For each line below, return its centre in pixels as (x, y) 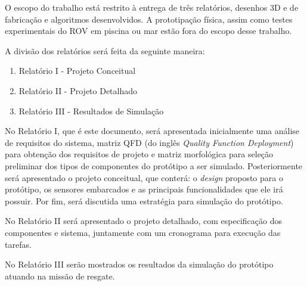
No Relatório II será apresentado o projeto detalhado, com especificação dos (143, 221)
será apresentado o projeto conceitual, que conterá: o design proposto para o (144, 177)
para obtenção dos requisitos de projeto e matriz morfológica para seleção (139, 154)
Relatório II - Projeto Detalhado (78, 90)
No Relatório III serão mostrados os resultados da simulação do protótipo (139, 264)
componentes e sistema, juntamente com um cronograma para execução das (143, 232)
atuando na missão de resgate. (60, 276)
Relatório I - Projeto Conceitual (77, 71)
